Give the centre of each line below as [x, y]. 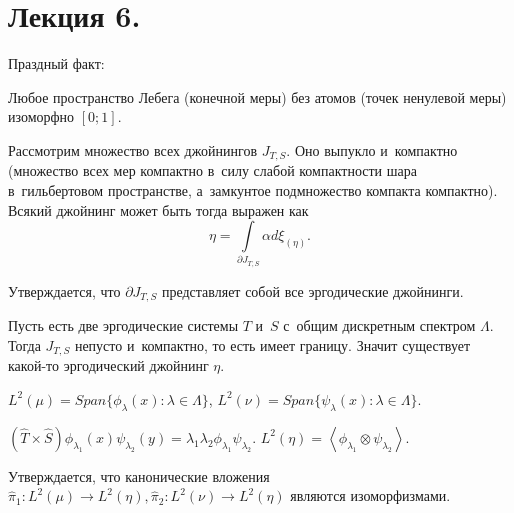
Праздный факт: [56, 63]
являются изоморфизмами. [370, 495]
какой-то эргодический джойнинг [108, 365]
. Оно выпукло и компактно [372, 149]
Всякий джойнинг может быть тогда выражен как [158, 209]
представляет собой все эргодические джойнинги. [312, 290]
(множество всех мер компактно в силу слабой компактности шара [212, 170]
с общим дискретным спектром [379, 325]
